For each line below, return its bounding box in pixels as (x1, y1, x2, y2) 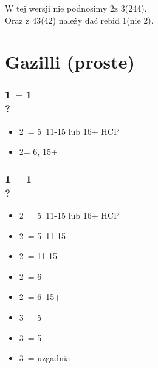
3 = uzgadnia (19, 352, 70, 364)
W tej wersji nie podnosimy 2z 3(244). (5, 2, 147, 14)
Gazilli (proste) (5, 49, 136, 74)
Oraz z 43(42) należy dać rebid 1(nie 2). (5, 13, 154, 26)
